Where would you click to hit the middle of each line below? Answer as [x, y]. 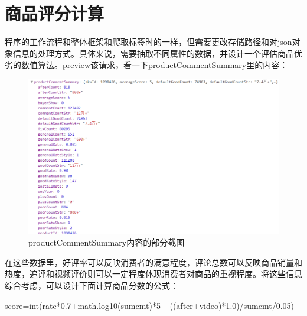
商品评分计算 [55, 13]
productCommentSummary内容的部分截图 [107, 242]
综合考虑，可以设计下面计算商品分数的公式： [92, 285]
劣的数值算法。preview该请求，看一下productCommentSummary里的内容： [146, 65]
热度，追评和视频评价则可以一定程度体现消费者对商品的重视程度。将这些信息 [153, 274]
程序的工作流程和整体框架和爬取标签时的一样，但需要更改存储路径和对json [148, 42]
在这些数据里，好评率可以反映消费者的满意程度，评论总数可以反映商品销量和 [153, 262]
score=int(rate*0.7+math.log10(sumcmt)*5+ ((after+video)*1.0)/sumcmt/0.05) [149, 305]
